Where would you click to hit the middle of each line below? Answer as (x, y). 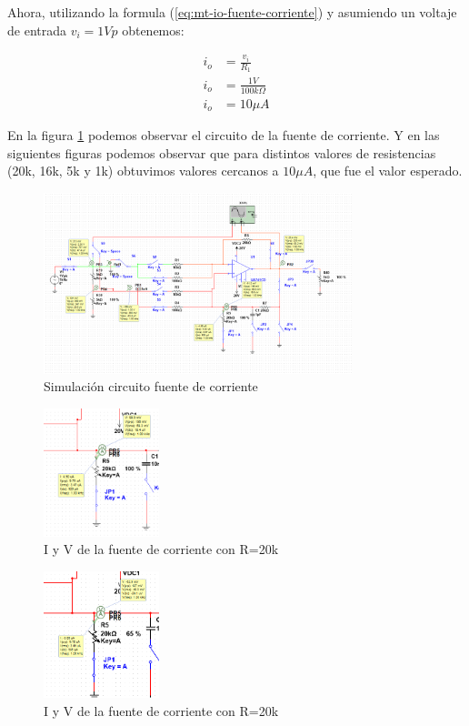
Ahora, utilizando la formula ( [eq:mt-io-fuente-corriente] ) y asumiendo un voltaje (232, 12)
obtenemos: (153, 30)
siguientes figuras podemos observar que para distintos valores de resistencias (222, 152)
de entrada (37, 30)
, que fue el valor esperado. (388, 171)
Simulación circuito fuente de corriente (151, 386)
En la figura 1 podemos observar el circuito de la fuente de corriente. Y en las (224, 135)
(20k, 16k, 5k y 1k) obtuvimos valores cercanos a (143, 171)
